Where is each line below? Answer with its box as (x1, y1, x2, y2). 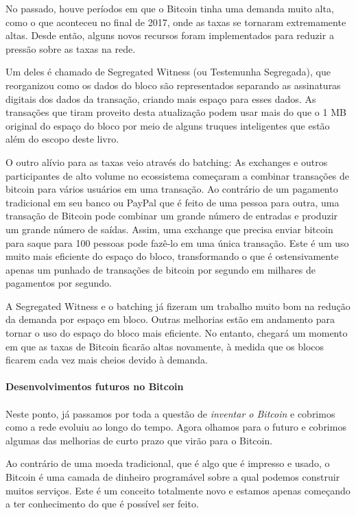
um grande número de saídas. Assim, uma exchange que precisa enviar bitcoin (5, 221, 333, 236)
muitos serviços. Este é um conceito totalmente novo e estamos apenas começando (5, 483, 351, 497)
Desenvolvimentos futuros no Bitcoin (5, 379, 184, 394)
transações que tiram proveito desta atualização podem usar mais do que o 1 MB (5, 105, 346, 119)
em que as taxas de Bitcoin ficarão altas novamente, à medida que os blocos (5, 339, 324, 353)
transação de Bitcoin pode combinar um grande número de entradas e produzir (5, 208, 338, 223)
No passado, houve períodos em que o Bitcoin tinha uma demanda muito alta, (5, 1, 334, 15)
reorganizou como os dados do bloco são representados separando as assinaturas (5, 77, 341, 92)
